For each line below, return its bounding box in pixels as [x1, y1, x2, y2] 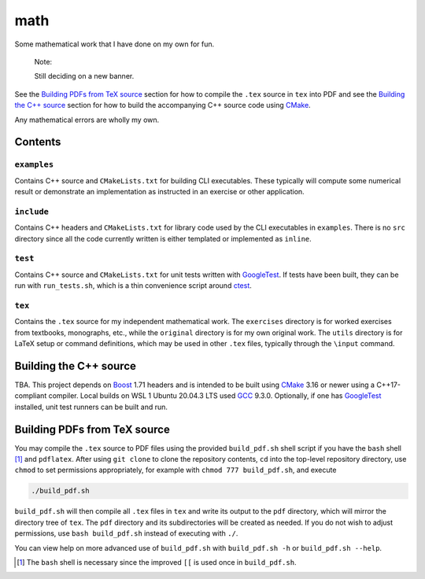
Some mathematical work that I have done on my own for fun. [14, 39, 215, 49]
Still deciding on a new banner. [34, 72, 135, 81]
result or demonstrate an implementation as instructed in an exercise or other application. [14, 187, 305, 197]
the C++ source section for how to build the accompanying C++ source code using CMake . [14, 101, 311, 110]
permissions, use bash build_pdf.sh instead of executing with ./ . [14, 529, 238, 538]
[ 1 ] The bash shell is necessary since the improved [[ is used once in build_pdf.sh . [17, 557, 297, 566]
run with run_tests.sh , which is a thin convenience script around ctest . [14, 281, 252, 290]
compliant [14, 391, 47, 400]
